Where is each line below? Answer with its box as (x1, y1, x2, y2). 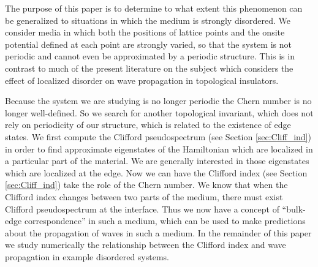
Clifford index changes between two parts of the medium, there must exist (5, 190, 283, 203)
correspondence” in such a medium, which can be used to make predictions (24, 214, 306, 227)
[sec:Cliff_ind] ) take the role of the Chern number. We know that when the (5, 178, 288, 191)
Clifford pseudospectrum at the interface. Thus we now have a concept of (5, 202, 279, 215)
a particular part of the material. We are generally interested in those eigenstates (5, 154, 309, 167)
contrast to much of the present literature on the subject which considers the (5, 61, 293, 74)
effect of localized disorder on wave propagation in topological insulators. (5, 73, 279, 86)
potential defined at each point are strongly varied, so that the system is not (5, 37, 292, 50)
